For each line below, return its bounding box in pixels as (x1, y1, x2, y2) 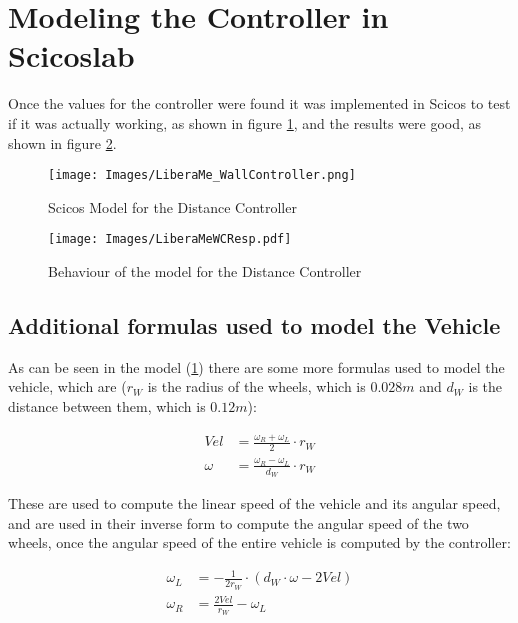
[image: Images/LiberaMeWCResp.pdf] (48, 232, 292, 247)
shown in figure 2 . (8, 132, 117, 153)
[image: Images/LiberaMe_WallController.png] (48, 168, 356, 183)
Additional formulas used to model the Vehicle (8, 309, 501, 340)
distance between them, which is (8, 395, 206, 416)
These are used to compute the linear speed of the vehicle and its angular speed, (8, 493, 501, 514)
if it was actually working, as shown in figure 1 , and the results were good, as (8, 112, 482, 133)
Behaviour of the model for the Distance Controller (48, 261, 362, 281)
